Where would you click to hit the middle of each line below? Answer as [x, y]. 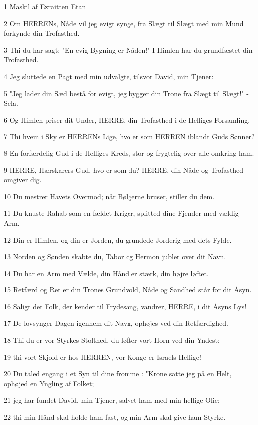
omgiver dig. [23, 180]
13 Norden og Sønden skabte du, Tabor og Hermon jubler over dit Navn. [115, 256]
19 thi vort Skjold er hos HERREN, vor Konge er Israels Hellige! [103, 356]
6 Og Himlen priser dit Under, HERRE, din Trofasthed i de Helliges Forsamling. [127, 119]
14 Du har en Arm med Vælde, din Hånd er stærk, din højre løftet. [106, 273]
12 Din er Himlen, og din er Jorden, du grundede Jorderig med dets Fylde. [118, 239]
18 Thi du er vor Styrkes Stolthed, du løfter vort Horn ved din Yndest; [112, 340]
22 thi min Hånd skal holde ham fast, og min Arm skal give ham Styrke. [115, 417]
